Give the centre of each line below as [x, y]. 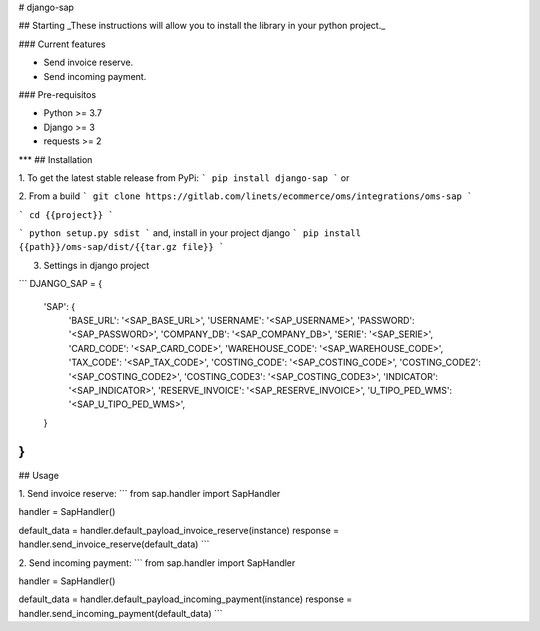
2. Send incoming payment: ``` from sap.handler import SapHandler [157, 562]
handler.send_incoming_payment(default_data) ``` [121, 613]
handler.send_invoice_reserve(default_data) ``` [114, 544]
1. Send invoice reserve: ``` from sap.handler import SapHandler [149, 494]
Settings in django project [96, 265]
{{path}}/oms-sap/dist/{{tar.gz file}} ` [121, 247]
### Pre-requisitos [57, 94]
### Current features [62, 44]
